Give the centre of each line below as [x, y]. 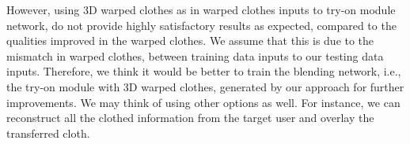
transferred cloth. [48, 133]
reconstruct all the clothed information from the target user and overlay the [190, 118]
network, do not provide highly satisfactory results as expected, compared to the [201, 25]
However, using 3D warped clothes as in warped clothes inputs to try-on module [201, 9]
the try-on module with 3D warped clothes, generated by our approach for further [205, 86]
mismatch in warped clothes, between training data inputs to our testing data [195, 55]
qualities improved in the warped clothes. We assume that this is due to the [190, 41]
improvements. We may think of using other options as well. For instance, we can [203, 102]
